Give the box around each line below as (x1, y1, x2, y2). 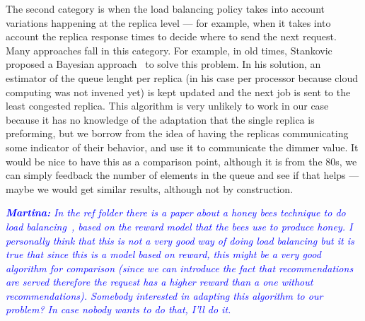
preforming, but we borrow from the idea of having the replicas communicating (6, 126, 349, 141)
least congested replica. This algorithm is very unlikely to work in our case (6, 98, 329, 113)
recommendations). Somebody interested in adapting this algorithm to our (6, 288, 323, 303)
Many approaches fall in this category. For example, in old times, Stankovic (6, 42, 332, 57)
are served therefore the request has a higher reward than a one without (6, 274, 313, 289)
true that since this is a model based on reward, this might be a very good (6, 247, 321, 262)
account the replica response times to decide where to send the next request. (6, 29, 337, 44)
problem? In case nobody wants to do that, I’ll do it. (6, 302, 231, 317)
